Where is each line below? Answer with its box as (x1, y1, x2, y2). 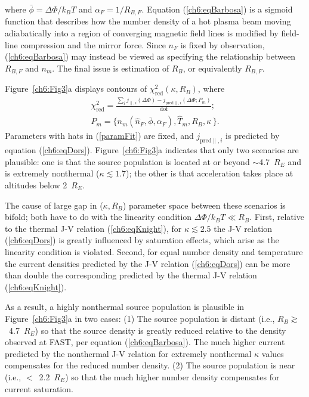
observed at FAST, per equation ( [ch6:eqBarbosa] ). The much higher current (5, 336, 285, 348)
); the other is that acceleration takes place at (126, 167, 293, 179)
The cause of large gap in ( (5, 199, 103, 211)
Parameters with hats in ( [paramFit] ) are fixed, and (5, 129, 194, 142)
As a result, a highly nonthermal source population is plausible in (5, 300, 245, 313)
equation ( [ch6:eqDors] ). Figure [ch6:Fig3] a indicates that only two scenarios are (5, 144, 299, 156)
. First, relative (249, 210, 304, 223)
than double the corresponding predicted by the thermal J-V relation (5, 269, 257, 281)
